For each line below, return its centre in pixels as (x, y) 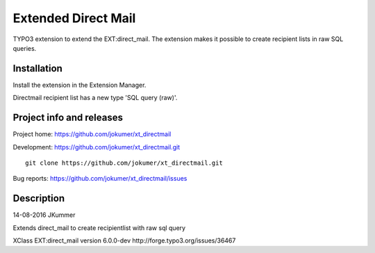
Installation (37, 68)
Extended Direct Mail (74, 18)
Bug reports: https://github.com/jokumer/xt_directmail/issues (100, 179)
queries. (25, 48)
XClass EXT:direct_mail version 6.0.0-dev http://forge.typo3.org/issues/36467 (124, 240)
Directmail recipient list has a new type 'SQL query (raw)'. (95, 98)
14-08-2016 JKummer (44, 215)
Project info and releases (68, 118)
